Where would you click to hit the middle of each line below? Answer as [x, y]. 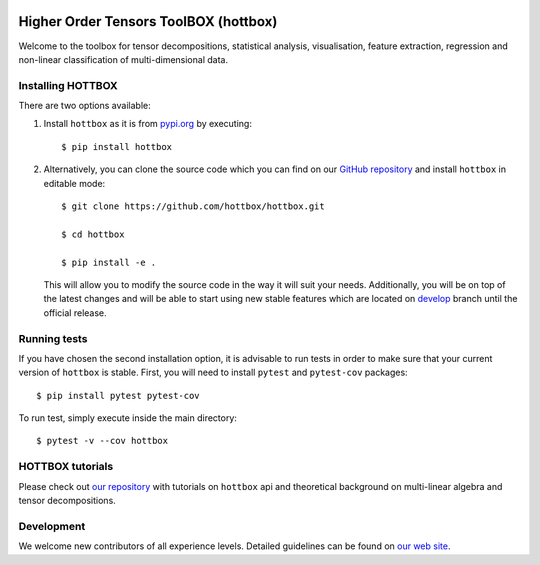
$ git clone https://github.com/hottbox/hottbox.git [193, 206]
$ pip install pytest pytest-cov [118, 395]
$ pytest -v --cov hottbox [102, 441]
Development [52, 526]
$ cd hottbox [93, 234]
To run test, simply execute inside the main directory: [127, 418]
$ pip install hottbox [117, 146]
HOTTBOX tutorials [66, 467]
